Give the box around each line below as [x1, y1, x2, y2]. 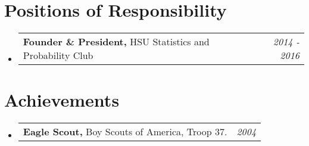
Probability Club [23, 48, 93, 63]
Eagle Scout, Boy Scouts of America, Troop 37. [23, 125, 227, 139]
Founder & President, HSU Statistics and [23, 35, 210, 49]
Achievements [4, 88, 120, 112]
